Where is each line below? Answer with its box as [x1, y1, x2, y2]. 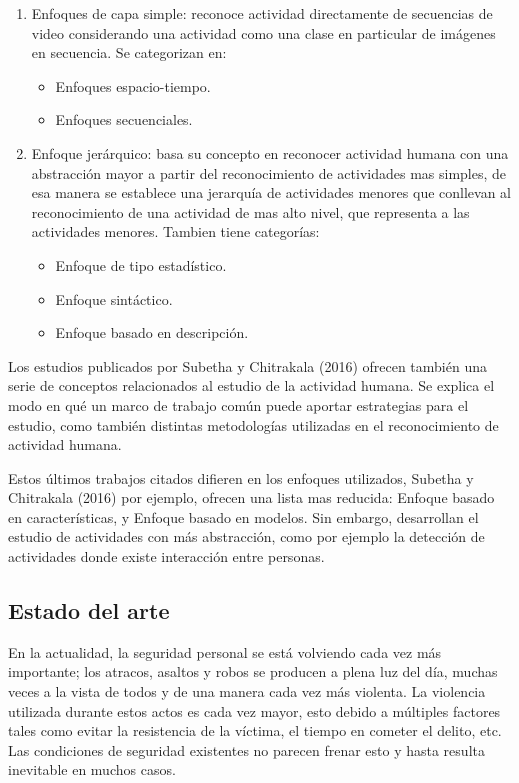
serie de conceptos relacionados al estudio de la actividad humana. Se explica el [8, 375, 495, 396]
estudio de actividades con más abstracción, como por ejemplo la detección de [8, 526, 485, 547]
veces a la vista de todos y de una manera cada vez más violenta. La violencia [8, 681, 486, 702]
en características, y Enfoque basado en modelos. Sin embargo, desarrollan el [8, 506, 479, 527]
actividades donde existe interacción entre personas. [8, 546, 325, 567]
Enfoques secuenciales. [55, 109, 193, 130]
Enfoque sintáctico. [55, 288, 173, 309]
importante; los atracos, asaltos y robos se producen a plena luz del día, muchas [8, 661, 498, 682]
